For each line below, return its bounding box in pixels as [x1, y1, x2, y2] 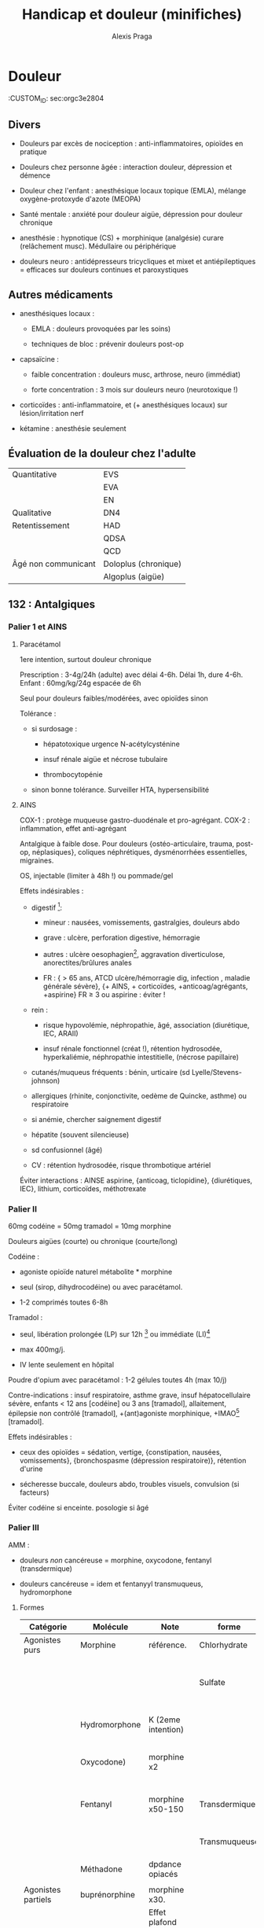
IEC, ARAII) [42, 1028, 79, 1038]
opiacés [148, 1868, 178, 1879]
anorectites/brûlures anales [42, 958, 132, 967]
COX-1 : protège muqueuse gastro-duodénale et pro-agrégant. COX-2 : [19, 815, 250, 825]
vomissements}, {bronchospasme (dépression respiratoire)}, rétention [19, 1455, 247, 1465]
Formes [19, 1602, 45, 1612]
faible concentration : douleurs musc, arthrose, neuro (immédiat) [31, 370, 241, 379]
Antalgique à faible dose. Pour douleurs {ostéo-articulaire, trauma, [19, 839, 235, 848]
